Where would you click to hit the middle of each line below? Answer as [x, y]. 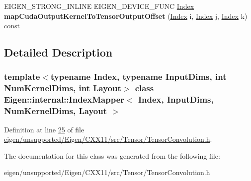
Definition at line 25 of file [44, 129]
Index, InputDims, [176, 99]
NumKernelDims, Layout [56, 111]
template [22, 77]
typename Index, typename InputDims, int [138, 77]
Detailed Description [58, 52]
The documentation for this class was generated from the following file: [112, 155]
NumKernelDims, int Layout [63, 88]
